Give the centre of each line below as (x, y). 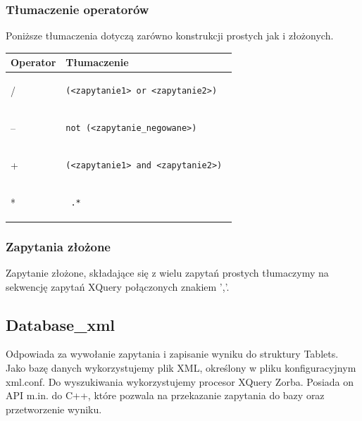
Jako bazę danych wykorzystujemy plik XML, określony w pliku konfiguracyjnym (181, 367)
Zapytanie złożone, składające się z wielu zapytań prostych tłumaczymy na (167, 272)
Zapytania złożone (58, 246)
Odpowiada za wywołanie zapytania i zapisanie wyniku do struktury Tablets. (172, 354)
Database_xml (60, 324)
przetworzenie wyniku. (54, 409)
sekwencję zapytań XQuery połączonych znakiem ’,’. (118, 286)
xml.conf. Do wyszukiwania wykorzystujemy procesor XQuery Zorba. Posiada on (180, 381)
